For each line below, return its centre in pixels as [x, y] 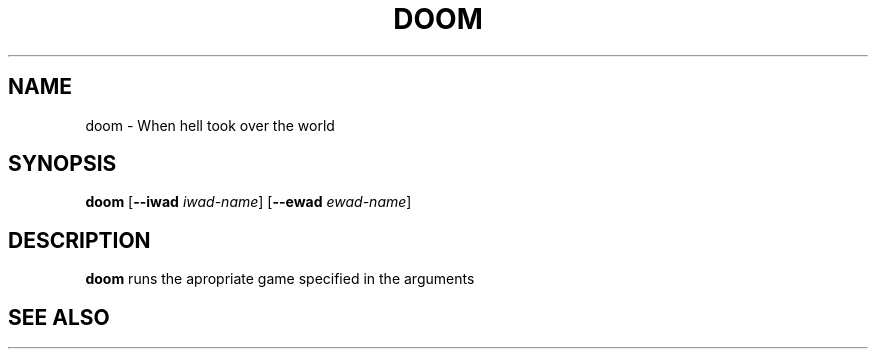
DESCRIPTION [79, 240]
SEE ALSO [59, 317]
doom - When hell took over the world [210, 125]
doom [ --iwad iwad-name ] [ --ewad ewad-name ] [248, 202]
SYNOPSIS [62, 164]
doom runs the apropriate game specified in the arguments [280, 279]
